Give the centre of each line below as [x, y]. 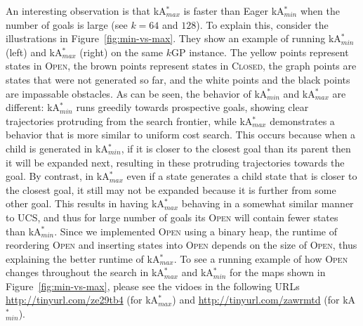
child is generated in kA [57, 148]
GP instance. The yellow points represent [260, 52]
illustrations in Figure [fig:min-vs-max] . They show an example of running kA [173, 38]
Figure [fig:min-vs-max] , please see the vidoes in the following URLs [153, 286]
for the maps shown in [278, 272]
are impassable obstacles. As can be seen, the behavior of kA [137, 93]
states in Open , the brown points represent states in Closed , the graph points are [181, 66]
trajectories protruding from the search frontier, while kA [129, 120]
